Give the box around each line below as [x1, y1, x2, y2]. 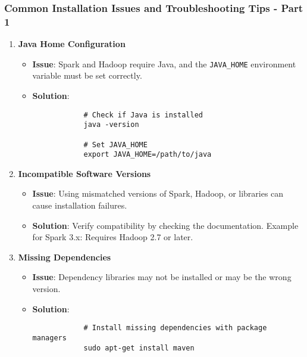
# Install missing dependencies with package [83, 324, 267, 333]
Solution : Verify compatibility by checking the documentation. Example [32, 219, 299, 231]
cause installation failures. [32, 199, 127, 212]
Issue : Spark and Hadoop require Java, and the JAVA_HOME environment [32, 57, 296, 70]
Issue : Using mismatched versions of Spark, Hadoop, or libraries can [32, 187, 284, 200]
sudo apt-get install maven [83, 343, 195, 352]
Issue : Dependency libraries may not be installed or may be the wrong [32, 271, 292, 283]
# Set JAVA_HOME [83, 140, 148, 149]
